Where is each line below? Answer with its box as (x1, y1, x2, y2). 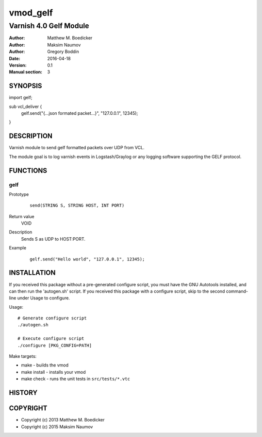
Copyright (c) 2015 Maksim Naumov (21, 423, 93, 430)
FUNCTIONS (9, 166, 48, 175)
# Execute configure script (17, 336, 84, 341)
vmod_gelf (9, 7, 53, 18)
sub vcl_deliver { (9, 104, 42, 109)
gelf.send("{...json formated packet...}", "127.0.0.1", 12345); (21, 110, 138, 116)
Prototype (9, 191, 29, 197)
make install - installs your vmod (21, 369, 86, 375)
